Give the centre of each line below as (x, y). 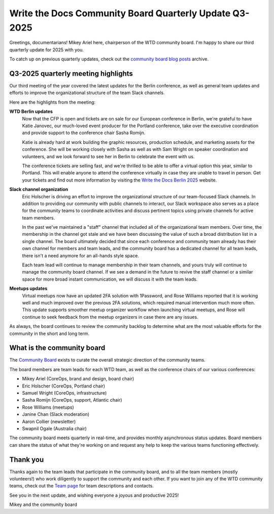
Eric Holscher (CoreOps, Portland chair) (64, 386)
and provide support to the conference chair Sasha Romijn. (84, 133)
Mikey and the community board (43, 505)
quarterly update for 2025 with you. (46, 50)
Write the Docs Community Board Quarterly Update (120, 13)
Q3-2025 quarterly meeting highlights (71, 73)
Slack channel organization (39, 189)
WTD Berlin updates (31, 111)
